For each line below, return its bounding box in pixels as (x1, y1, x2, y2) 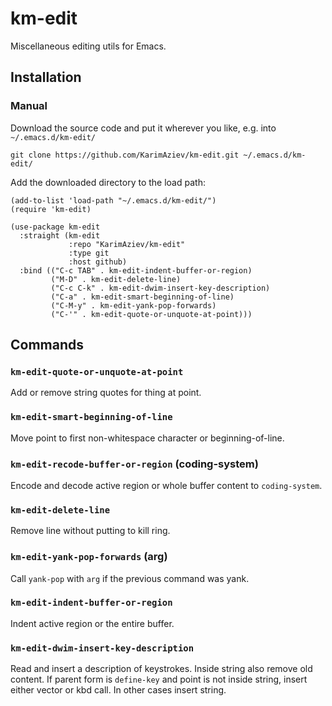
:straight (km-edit (19, 230, 101, 241)
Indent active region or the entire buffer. (10, 617, 175, 629)
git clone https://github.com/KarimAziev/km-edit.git (10, 150, 240, 160)
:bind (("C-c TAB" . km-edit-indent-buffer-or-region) (19, 265, 253, 276)
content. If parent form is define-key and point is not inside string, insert (10, 673, 308, 686)
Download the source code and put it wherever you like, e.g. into (10, 122, 277, 134)
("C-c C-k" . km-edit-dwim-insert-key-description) (50, 283, 271, 293)
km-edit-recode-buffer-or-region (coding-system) (10, 457, 259, 471)
